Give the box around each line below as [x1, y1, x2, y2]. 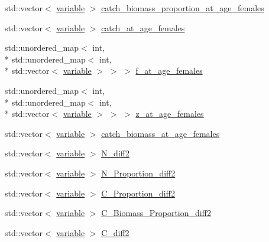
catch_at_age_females [101, 21, 185, 34]
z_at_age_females [135, 107, 204, 120]
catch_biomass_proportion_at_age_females [101, 2, 264, 14]
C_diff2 [101, 226, 129, 238]
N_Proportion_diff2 [101, 166, 176, 179]
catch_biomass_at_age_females [101, 127, 220, 139]
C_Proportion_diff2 [101, 187, 175, 199]
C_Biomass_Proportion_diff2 [101, 207, 211, 219]
